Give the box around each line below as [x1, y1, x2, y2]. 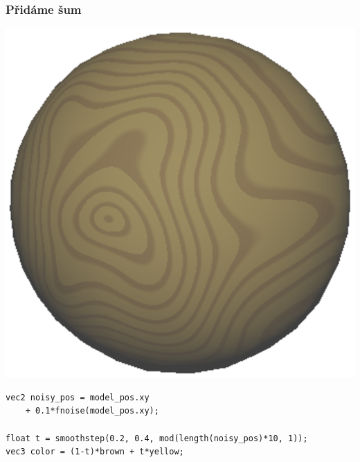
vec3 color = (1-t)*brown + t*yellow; [6, 447, 184, 457]
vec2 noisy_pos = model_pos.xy [6, 392, 150, 402]
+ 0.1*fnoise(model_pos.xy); [25, 406, 159, 416]
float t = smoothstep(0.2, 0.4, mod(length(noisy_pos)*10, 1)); [6, 433, 308, 443]
